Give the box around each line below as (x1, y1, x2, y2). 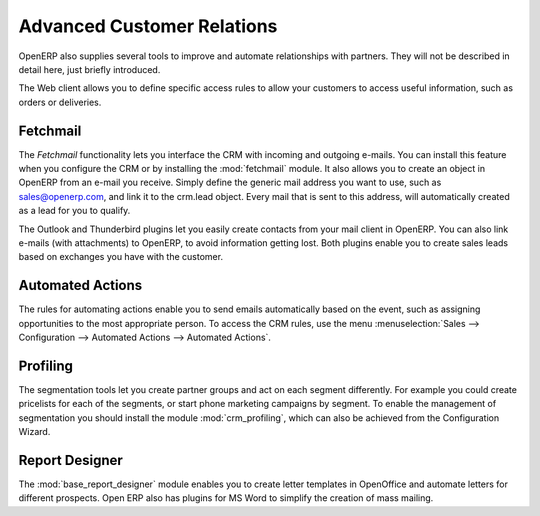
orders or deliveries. (18, 96, 102, 108)
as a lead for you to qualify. (18, 205, 131, 217)
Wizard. (18, 426, 51, 438)
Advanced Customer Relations (18, 15, 278, 37)
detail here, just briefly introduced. (18, 63, 161, 75)
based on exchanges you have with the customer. (18, 251, 224, 263)
